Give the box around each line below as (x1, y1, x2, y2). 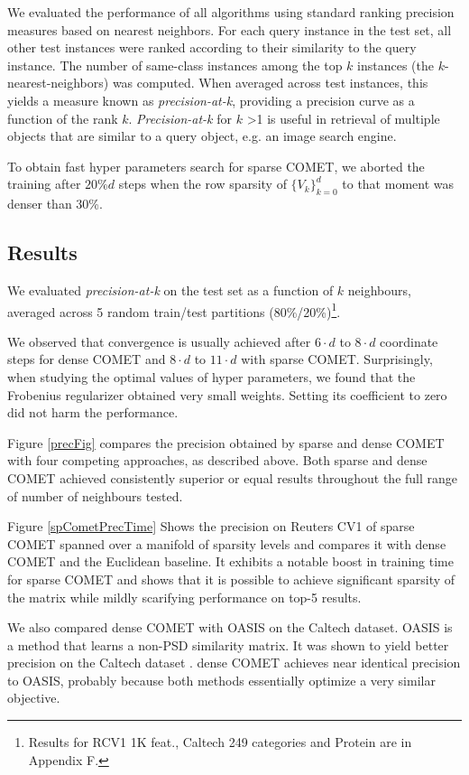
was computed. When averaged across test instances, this (112, 73, 428, 92)
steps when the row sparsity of (118, 174, 287, 193)
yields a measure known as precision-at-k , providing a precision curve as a (7, 90, 415, 109)
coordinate (380, 331, 438, 350)
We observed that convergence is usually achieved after (7, 331, 311, 350)
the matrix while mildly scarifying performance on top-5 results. (7, 587, 362, 606)
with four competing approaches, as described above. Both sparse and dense (7, 451, 428, 470)
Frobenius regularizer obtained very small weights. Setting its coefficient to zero (7, 385, 447, 404)
